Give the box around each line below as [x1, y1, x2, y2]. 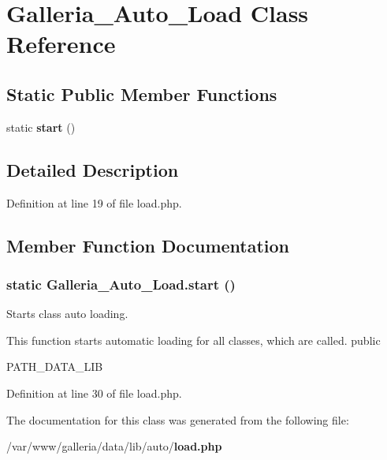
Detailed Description [6, 157, 179, 181]
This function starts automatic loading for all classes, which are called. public [6, 331, 381, 348]
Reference [6, 28, 116, 60]
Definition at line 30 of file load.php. [6, 384, 182, 401]
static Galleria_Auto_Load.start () [6, 274, 236, 294]
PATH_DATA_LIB [6, 358, 103, 375]
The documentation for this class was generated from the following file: [6, 411, 349, 428]
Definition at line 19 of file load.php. [6, 194, 182, 211]
